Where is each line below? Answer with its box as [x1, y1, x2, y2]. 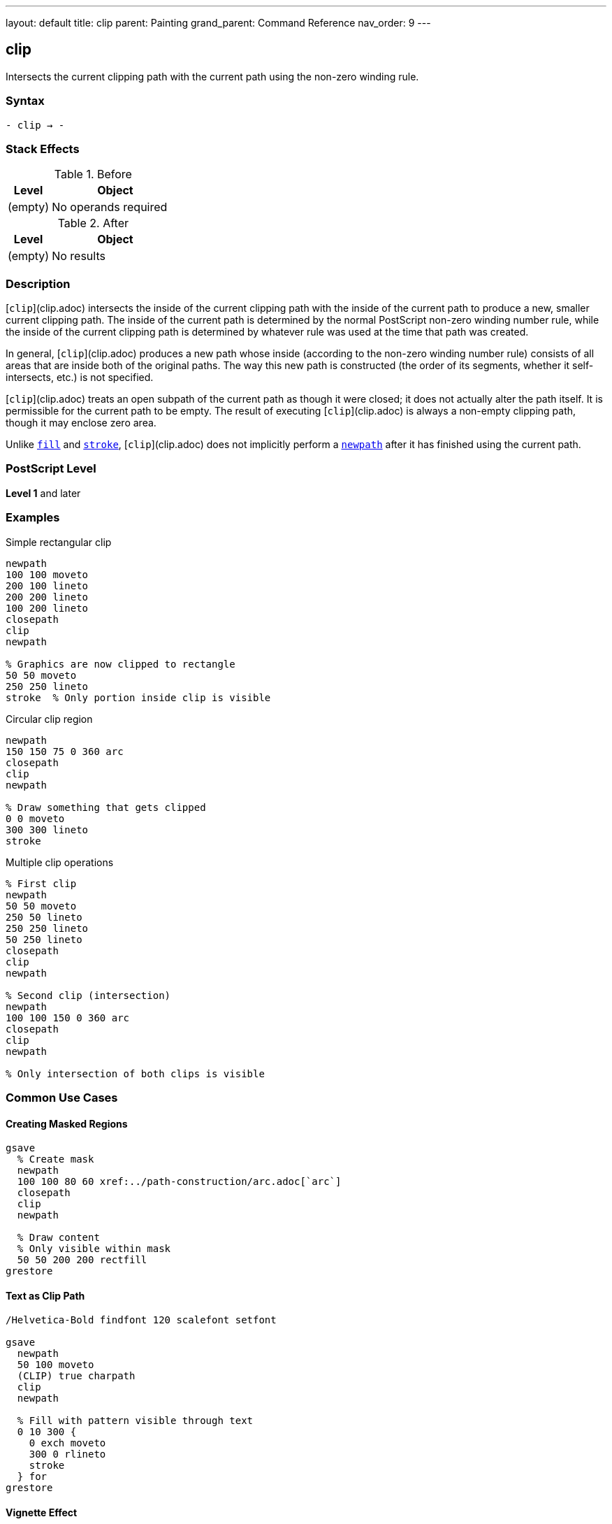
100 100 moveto [6, 568, 89, 580]
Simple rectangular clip [6, 535, 112, 548]
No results [52, 249, 105, 264]
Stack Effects [6, 141, 80, 156]
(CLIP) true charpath [17, 1370, 136, 1382]
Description [6, 276, 71, 291]
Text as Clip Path [6, 1289, 85, 1302]
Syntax [6, 94, 45, 108]
